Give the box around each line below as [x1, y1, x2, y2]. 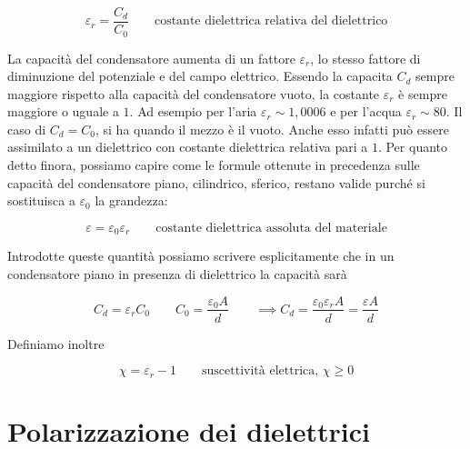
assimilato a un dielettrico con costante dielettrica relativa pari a [7, 137, 368, 156]
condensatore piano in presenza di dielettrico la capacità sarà [7, 264, 347, 283]
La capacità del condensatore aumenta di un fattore [7, 48, 295, 67]
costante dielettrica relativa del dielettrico [154, 15, 388, 28]
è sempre [398, 84, 447, 103]
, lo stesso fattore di [310, 48, 421, 67]
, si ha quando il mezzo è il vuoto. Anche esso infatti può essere [95, 119, 449, 138]
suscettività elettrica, [202, 364, 319, 378]
